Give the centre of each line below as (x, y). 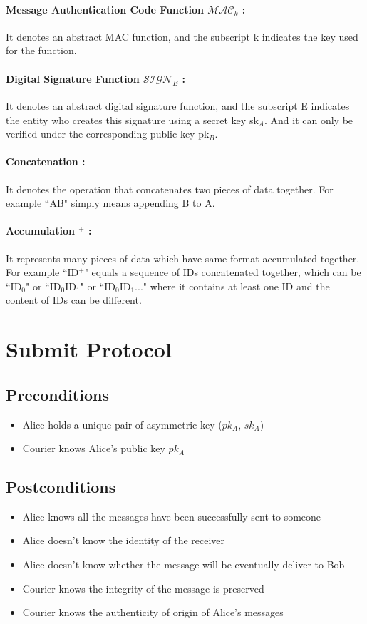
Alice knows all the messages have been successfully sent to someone (172, 516)
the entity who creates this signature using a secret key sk (132, 119)
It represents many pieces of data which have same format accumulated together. (183, 258)
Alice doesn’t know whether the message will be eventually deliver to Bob (183, 564)
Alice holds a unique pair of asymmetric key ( (122, 424)
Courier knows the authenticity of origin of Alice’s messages (153, 612)
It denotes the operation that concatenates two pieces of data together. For (170, 189)
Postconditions (61, 487)
